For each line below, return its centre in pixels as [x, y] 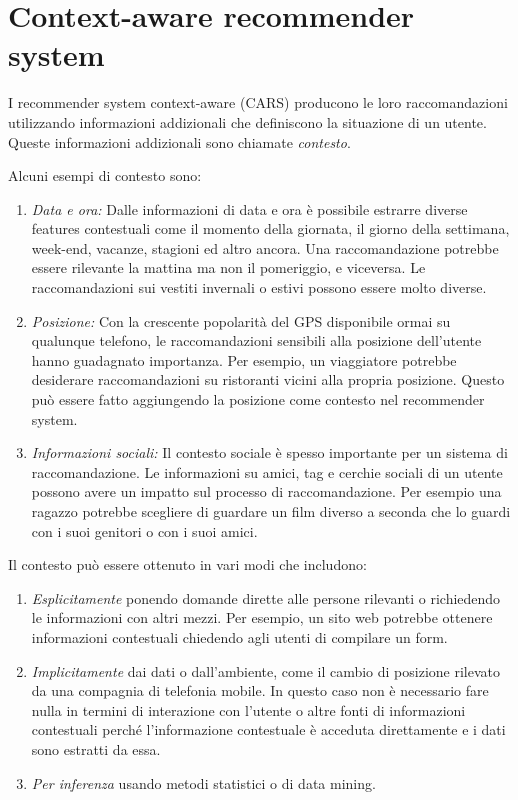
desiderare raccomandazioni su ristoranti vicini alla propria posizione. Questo [268, 379]
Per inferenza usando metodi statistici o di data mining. [203, 782]
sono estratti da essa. [96, 748]
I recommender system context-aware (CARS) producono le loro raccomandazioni [258, 102]
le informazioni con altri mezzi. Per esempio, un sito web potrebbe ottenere [262, 617]
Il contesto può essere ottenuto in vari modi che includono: [187, 564]
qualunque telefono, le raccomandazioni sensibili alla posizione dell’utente [256, 340]
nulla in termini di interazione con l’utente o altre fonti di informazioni [248, 709]
